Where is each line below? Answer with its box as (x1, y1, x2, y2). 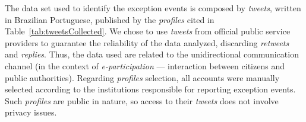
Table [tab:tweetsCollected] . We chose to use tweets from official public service (5, 25, 291, 37)
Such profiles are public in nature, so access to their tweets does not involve (5, 94, 279, 107)
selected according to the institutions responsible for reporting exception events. (5, 83, 296, 95)
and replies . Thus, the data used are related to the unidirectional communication (5, 48, 299, 60)
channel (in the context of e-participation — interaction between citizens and (5, 59, 285, 72)
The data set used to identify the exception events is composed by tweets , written (5, 2, 301, 14)
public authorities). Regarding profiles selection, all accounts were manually (5, 71, 280, 84)
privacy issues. (5, 106, 57, 118)
